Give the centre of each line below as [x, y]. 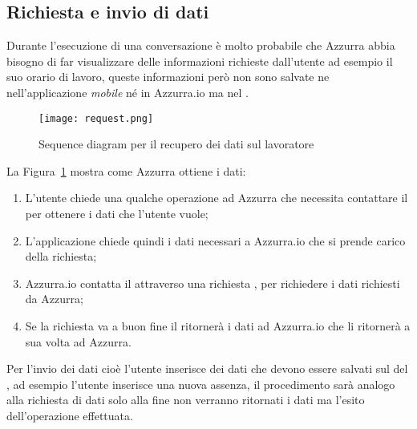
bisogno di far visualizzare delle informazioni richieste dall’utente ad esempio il [200, 61]
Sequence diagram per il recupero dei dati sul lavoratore [176, 144]
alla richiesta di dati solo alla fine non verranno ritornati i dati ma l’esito [186, 400]
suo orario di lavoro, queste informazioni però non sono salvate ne [168, 77]
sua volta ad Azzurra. [78, 341]
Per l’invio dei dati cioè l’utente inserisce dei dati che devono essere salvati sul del [207, 368]
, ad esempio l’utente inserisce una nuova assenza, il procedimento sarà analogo [201, 384]
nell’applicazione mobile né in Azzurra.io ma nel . [128, 92]
